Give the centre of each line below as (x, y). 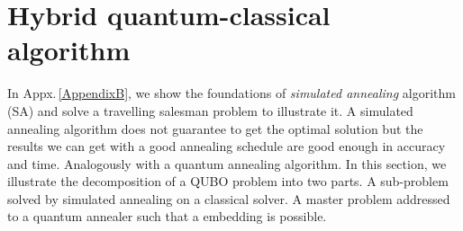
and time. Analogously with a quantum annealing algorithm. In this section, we (227, 163)
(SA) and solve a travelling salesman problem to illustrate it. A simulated (210, 110)
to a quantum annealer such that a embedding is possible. (167, 216)
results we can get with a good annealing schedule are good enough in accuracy (227, 146)
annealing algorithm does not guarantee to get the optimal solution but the (215, 128)
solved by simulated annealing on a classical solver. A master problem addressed (229, 198)
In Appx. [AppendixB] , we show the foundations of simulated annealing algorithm (231, 93)
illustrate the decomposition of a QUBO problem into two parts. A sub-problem (228, 181)
